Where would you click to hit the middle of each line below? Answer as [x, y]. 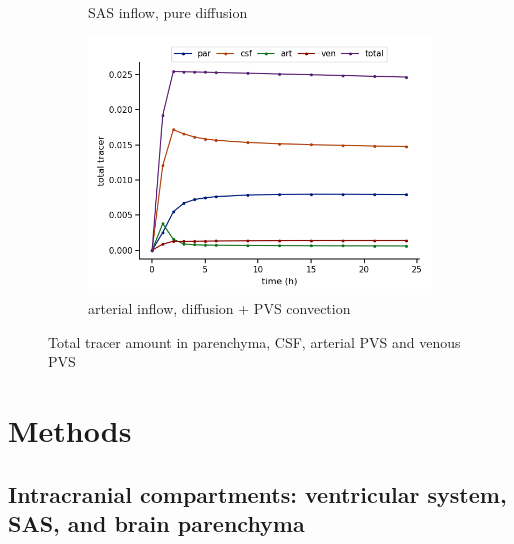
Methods [70, 430]
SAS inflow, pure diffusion [168, 12]
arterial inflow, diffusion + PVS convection [219, 308]
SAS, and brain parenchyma [156, 523]
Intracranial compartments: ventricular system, [257, 493]
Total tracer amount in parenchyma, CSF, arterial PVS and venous [254, 341]
